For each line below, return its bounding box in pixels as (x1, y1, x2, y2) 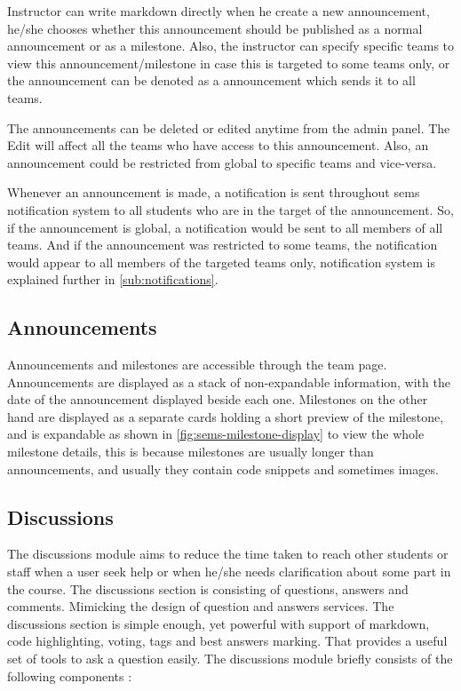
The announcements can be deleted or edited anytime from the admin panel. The (7, 118, 450, 137)
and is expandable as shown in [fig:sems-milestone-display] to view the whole (7, 425, 425, 443)
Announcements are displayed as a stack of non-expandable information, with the (7, 372, 450, 391)
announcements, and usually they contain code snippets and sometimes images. (7, 459, 439, 478)
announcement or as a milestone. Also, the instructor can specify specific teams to (7, 36, 455, 55)
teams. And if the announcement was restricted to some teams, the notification (7, 235, 438, 254)
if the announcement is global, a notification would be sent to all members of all (7, 218, 443, 236)
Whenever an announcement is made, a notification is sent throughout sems (7, 183, 420, 202)
